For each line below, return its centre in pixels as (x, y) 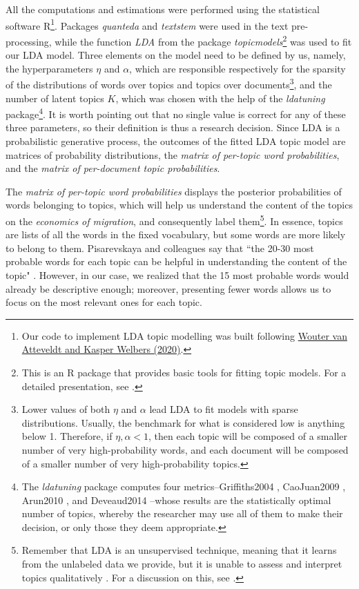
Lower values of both (66, 409)
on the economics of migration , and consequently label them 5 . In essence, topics (174, 220)
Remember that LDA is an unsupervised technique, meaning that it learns (179, 550)
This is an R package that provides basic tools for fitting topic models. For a (184, 372)
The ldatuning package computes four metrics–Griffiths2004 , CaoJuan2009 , (184, 486)
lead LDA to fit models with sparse (224, 409)
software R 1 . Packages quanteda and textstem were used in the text (147, 24)
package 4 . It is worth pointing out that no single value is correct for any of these (176, 113)
